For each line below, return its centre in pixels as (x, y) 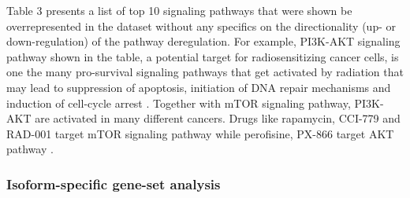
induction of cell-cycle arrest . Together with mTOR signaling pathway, (179, 103)
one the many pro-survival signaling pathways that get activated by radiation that (205, 72)
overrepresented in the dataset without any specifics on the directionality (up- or (201, 26)
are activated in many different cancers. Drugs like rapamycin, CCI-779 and (218, 118)
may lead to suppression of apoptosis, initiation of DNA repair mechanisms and (199, 87)
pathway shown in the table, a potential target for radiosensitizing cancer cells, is (203, 56)
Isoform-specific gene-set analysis (114, 183)
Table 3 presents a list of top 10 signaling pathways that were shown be (179, 10)
